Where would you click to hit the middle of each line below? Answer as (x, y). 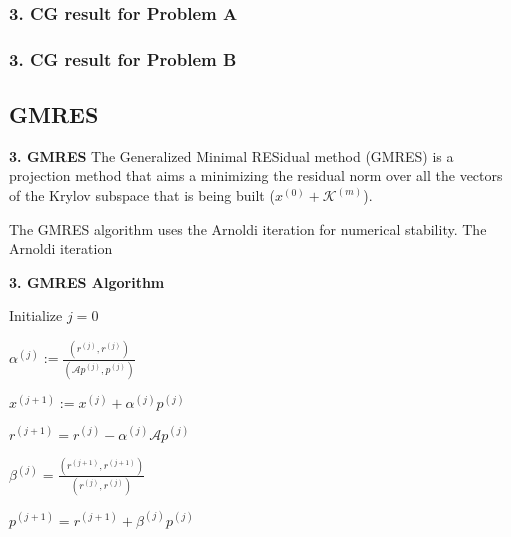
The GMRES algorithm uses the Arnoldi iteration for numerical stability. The (248, 228)
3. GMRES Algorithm (87, 281)
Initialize (36, 315)
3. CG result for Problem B (123, 58)
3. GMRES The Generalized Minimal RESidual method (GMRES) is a (231, 155)
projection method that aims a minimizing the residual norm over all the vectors (256, 175)
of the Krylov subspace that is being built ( (142, 195)
